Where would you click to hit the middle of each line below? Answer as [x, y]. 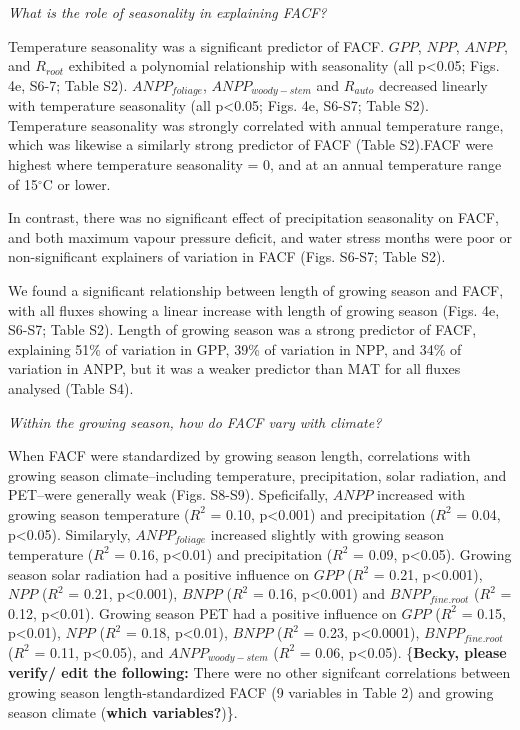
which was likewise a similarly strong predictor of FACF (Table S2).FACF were [251, 144]
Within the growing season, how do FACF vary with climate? [195, 421]
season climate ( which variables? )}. [123, 711]
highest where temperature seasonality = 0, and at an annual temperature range [255, 164]
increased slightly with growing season [327, 533]
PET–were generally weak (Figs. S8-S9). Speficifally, [168, 494]
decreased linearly [433, 84]
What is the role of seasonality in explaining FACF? [167, 12]
